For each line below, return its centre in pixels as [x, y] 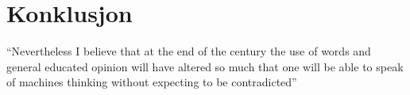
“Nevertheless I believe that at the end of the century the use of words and [189, 51]
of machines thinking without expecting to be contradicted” [152, 82]
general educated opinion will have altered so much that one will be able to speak [205, 66]
